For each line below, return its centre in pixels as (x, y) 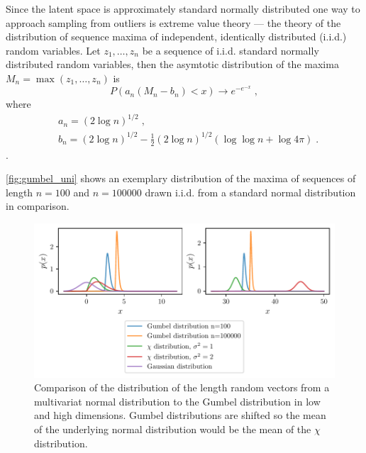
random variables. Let (53, 50)
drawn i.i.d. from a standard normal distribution (250, 192)
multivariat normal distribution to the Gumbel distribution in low (177, 401)
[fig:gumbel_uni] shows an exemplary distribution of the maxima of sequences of (181, 178)
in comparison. (38, 206)
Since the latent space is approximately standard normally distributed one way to (183, 9)
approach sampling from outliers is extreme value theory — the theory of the (173, 22)
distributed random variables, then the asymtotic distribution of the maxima (172, 64)
